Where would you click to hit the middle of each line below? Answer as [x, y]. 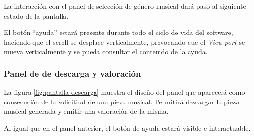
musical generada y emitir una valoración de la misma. [86, 111]
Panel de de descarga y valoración [73, 73]
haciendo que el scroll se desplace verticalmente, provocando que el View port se [125, 42]
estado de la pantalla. [36, 16]
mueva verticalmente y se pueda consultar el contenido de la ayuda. [106, 51]
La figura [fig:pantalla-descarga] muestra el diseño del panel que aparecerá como [125, 92]
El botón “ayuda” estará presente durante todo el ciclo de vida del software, [119, 32]
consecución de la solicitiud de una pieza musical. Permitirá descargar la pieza [122, 101]
